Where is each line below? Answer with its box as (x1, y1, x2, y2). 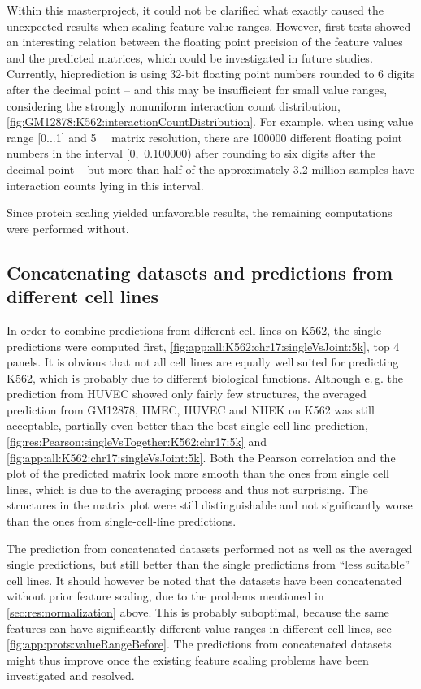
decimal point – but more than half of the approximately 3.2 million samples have (7, 160, 414, 177)
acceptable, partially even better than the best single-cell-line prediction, (7, 417, 368, 434)
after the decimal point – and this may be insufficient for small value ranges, (7, 80, 388, 97)
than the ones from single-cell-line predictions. (7, 513, 237, 530)
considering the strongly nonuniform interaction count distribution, (7, 97, 341, 114)
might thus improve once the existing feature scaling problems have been (7, 651, 369, 668)
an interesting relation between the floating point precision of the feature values (7, 33, 403, 50)
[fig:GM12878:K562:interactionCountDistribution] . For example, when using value (7, 113, 414, 130)
